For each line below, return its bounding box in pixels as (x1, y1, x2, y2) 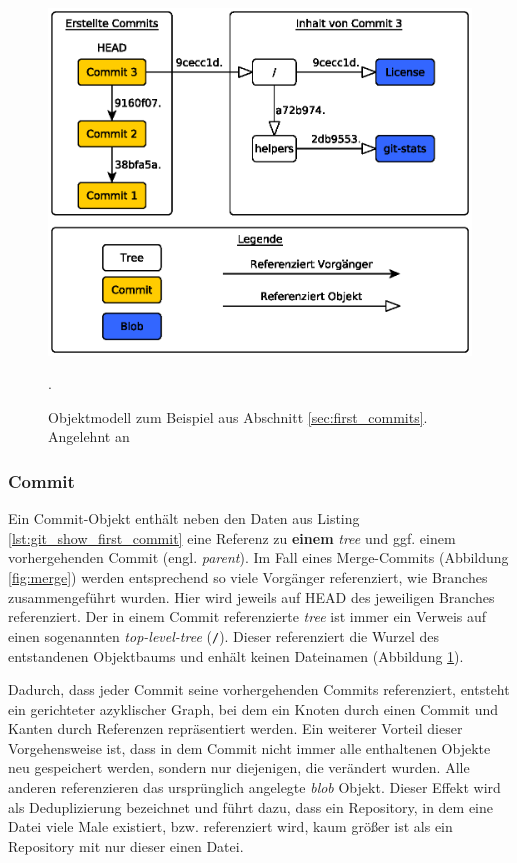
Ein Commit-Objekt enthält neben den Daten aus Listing (8, 508, 360, 529)
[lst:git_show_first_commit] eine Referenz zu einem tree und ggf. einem (8, 527, 456, 548)
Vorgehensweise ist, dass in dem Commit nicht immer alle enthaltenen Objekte (8, 737, 491, 758)
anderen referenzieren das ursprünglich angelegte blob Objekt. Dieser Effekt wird (8, 777, 501, 798)
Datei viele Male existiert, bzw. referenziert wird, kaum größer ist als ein (8, 816, 453, 837)
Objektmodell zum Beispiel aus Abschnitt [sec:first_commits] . (48, 406, 428, 427)
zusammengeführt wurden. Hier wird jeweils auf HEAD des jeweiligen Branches (8, 586, 495, 607)
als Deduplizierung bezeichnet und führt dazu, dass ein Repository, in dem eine (8, 796, 494, 817)
